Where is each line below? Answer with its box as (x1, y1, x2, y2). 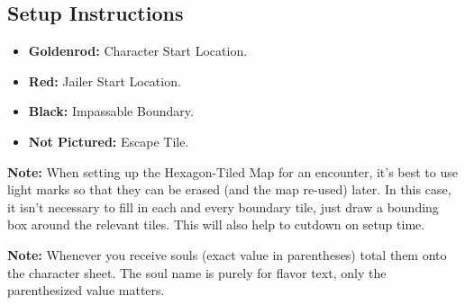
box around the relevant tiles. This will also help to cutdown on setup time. (7, 215, 425, 234)
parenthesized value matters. (7, 281, 165, 300)
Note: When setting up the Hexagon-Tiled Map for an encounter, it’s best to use (7, 162, 458, 181)
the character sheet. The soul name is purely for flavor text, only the (7, 263, 387, 282)
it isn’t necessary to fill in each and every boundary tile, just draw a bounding (7, 197, 439, 216)
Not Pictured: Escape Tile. (28, 131, 189, 150)
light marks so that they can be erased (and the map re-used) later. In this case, (7, 180, 451, 199)
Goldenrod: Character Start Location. (28, 41, 248, 60)
